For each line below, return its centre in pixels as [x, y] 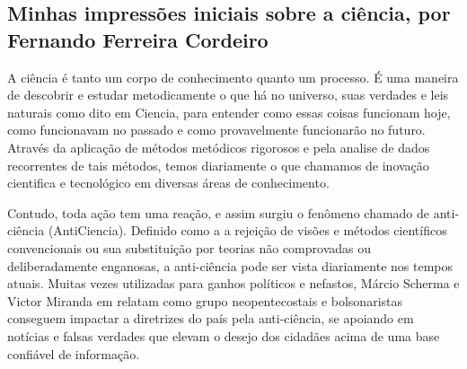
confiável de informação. [74, 353]
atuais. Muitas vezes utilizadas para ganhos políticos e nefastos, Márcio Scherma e [233, 283]
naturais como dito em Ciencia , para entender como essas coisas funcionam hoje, [229, 112]
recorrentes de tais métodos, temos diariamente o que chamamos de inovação [218, 165]
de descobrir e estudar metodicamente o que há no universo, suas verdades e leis [228, 95]
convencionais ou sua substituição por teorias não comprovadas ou [189, 247]
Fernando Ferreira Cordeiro [138, 39]
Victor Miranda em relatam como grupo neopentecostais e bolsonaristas [205, 300]
